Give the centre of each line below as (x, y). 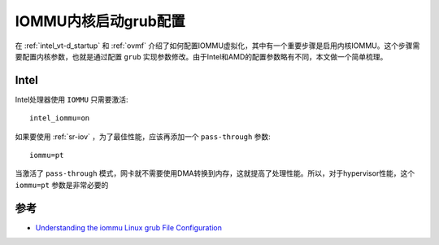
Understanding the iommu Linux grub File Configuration (129, 227)
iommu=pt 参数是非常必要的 (62, 185)
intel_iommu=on (60, 118)
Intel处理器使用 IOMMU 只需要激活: (72, 99)
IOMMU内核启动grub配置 (100, 21)
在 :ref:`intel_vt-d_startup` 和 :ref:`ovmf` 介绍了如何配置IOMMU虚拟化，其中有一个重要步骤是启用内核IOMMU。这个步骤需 (217, 46)
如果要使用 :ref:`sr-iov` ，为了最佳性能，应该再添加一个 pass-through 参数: (143, 136)
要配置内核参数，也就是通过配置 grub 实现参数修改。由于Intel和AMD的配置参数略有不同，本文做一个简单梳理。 (201, 56)
